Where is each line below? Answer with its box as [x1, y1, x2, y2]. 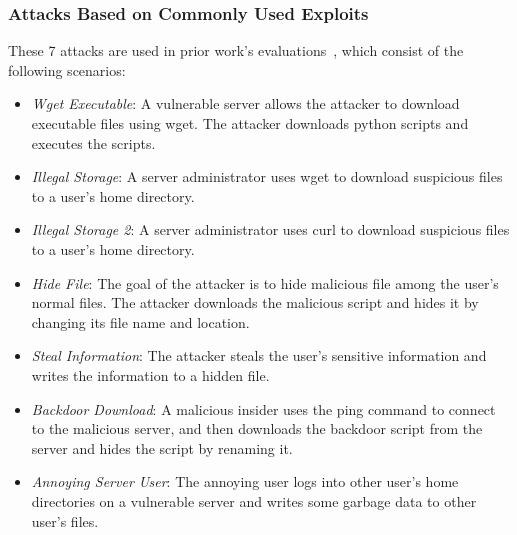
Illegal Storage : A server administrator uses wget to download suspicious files [31, 166, 503, 187]
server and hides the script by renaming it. [31, 437, 293, 458]
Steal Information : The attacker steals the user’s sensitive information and [31, 345, 487, 366]
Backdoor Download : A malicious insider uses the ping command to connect [31, 398, 496, 419]
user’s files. [31, 510, 99, 531]
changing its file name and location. [31, 311, 250, 332]
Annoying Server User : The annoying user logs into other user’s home [31, 471, 459, 492]
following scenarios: [8, 59, 126, 80]
